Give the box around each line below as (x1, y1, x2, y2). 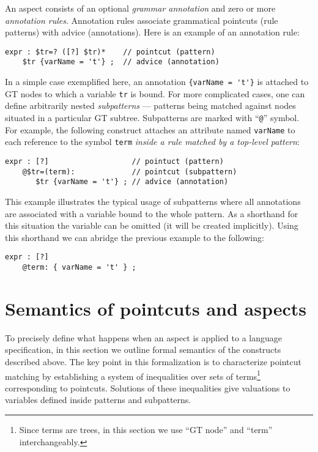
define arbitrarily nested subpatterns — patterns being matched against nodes (5, 99, 296, 112)
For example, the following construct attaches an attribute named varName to (5, 123, 295, 136)
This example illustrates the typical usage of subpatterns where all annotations (5, 195, 301, 207)
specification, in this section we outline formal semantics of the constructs (5, 343, 281, 356)
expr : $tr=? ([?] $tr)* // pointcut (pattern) (5, 47, 215, 56)
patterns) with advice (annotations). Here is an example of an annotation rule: (5, 26, 300, 39)
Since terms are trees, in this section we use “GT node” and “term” (19, 423, 273, 435)
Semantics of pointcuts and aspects (5, 295, 307, 320)
